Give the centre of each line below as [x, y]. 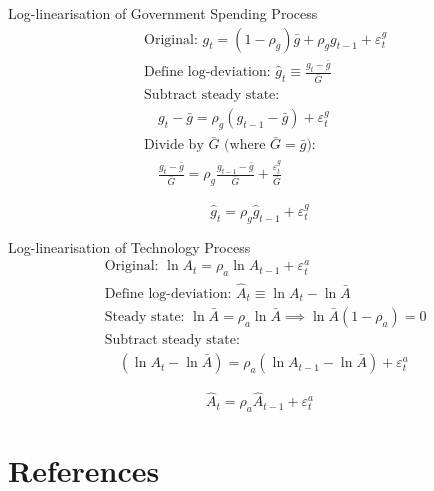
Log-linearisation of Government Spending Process [163, 13]
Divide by [174, 145]
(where [245, 145]
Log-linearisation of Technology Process [129, 246]
